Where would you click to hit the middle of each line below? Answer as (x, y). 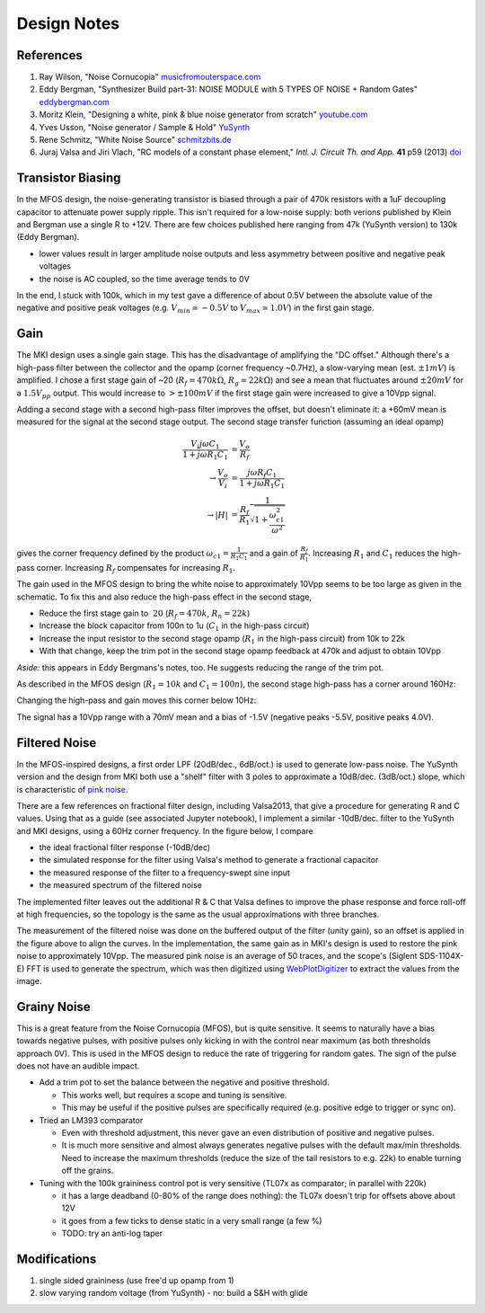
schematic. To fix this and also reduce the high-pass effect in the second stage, (164, 597)
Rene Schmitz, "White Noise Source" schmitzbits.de (136, 140)
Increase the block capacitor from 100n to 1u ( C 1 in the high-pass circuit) (174, 627)
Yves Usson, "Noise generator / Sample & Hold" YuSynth (145, 127)
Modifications (57, 1259)
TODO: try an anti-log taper (112, 1233)
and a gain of (273, 554)
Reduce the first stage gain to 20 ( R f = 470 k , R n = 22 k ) (145, 614)
